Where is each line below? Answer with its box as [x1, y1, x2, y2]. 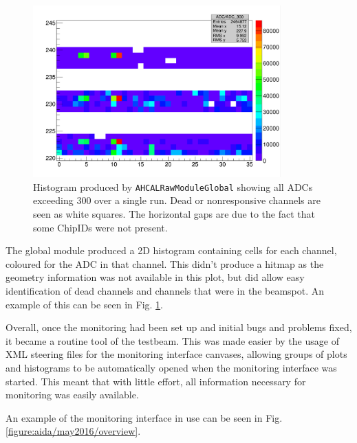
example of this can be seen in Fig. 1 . [6, 297, 164, 311]
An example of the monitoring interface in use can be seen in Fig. [6, 410, 283, 424]
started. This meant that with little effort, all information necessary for [6, 374, 306, 388]
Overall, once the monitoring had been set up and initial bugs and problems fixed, [6, 320, 352, 334]
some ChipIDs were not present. [33, 220, 168, 234]
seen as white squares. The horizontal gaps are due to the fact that [33, 207, 315, 221]
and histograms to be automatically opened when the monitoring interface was [6, 361, 337, 374]
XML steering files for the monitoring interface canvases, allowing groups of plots [6, 347, 347, 361]
